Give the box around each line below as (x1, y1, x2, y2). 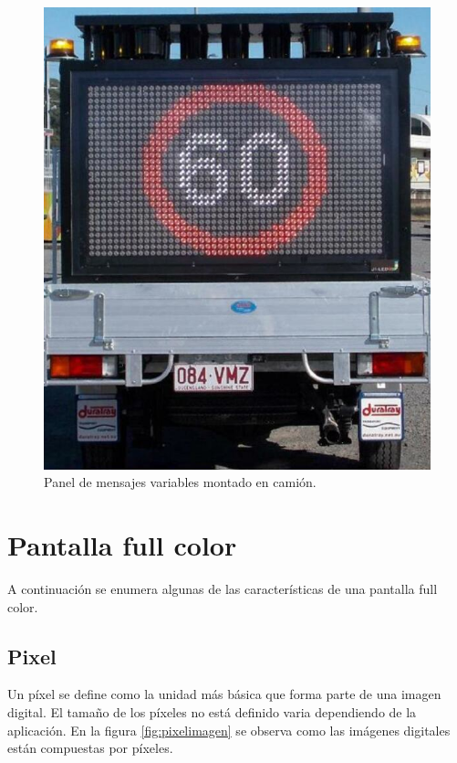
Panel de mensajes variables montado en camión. (44, 472, 317, 492)
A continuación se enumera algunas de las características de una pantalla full (7, 579, 438, 599)
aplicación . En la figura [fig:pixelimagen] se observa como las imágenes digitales (7, 720, 451, 739)
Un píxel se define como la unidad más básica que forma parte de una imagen (7, 684, 441, 704)
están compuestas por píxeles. (7, 738, 173, 758)
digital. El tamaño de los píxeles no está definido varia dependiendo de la (7, 703, 417, 722)
